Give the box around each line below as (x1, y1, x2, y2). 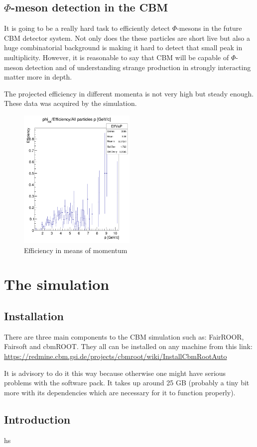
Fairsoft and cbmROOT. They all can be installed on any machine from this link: (4, 341, 253, 352)
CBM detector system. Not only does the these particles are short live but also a (4, 32, 250, 43)
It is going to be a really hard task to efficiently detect (4, 23, 170, 33)
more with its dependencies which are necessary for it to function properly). (4, 387, 236, 397)
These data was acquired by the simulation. (4, 98, 137, 108)
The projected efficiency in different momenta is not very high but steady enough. (4, 88, 254, 98)
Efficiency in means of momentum (24, 245, 128, 255)
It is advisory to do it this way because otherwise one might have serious (4, 367, 226, 378)
